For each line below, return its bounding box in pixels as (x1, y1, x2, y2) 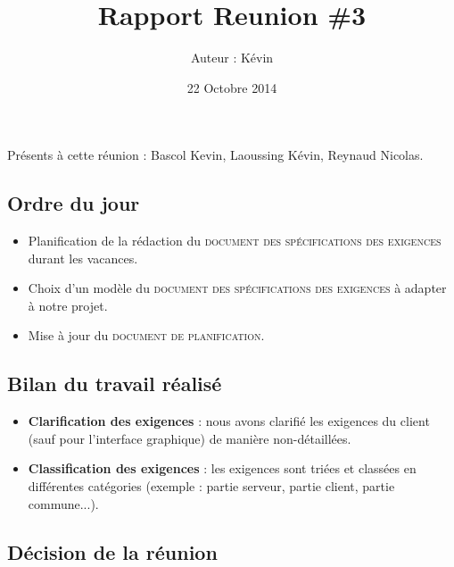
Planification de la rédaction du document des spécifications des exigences (28, 231, 442, 250)
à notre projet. (28, 296, 108, 314)
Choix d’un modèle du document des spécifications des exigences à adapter (28, 279, 447, 297)
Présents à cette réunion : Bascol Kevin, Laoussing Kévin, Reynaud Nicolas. (7, 146, 424, 164)
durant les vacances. (28, 248, 138, 267)
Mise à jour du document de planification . (28, 326, 265, 345)
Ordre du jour (7, 189, 140, 217)
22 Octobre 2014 (186, 78, 277, 96)
